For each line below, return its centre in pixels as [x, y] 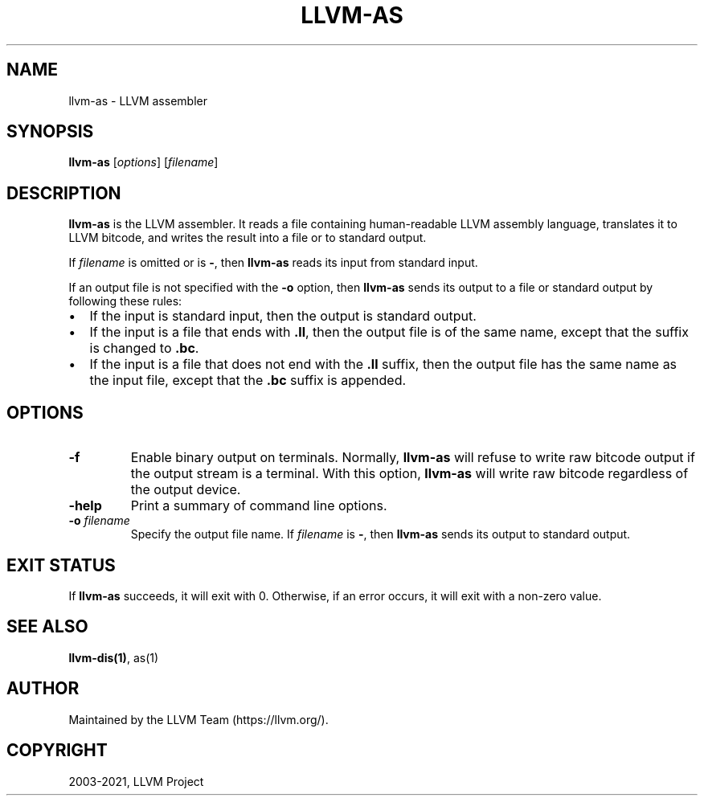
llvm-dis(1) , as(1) [114, 657]
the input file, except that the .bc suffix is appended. [248, 381]
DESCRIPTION [64, 193]
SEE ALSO [47, 627]
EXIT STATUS [61, 565]
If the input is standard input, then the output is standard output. [283, 316]
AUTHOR [43, 689]
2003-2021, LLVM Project [136, 781]
